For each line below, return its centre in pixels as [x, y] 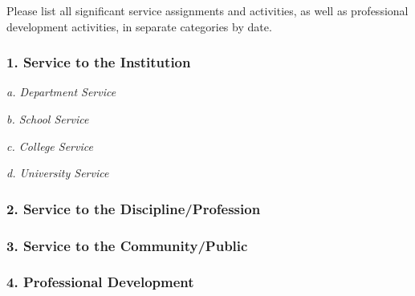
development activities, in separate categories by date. [139, 26]
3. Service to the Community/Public [127, 245]
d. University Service [58, 173]
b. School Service [48, 119]
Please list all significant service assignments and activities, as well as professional [207, 10]
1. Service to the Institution [99, 62]
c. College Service [50, 146]
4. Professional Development [100, 282]
